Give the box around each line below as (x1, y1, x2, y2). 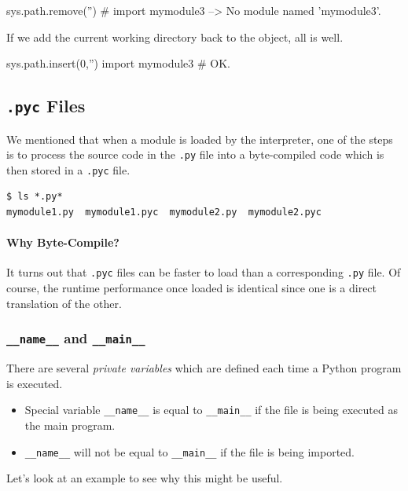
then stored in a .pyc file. (6, 161, 130, 178)
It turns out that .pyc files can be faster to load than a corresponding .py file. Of (6, 264, 401, 280)
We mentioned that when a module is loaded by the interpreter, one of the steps (6, 130, 393, 147)
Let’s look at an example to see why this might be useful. (6, 470, 283, 486)
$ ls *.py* (6, 191, 63, 203)
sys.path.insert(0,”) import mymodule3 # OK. (6, 55, 230, 71)
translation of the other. (6, 295, 122, 311)
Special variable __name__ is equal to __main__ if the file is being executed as (24, 401, 398, 418)
